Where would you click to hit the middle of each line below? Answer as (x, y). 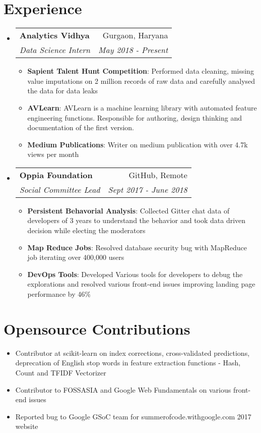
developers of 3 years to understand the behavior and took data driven (137, 220)
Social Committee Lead (60, 189)
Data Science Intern (55, 50)
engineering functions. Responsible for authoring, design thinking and (135, 117)
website (27, 426)
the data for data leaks (62, 91)
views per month (53, 154)
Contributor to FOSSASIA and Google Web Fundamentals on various (123, 389)
